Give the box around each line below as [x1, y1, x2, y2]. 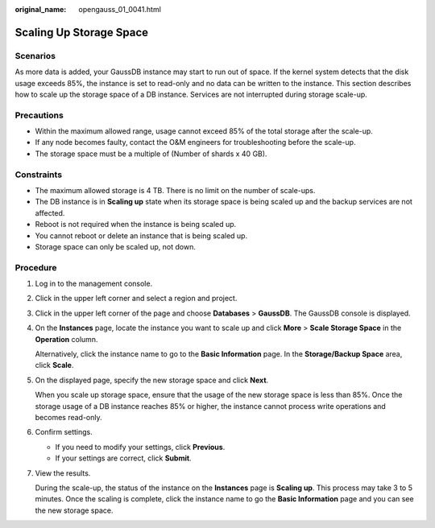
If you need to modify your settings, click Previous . [55, 442, 226, 452]
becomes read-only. [35, 413, 102, 422]
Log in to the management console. [35, 278, 153, 289]
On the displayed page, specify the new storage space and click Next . [35, 375, 269, 385]
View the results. [35, 468, 91, 478]
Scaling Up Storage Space [14, 25, 149, 39]
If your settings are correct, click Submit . [55, 453, 193, 463]
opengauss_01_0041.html [78, 5, 161, 14]
